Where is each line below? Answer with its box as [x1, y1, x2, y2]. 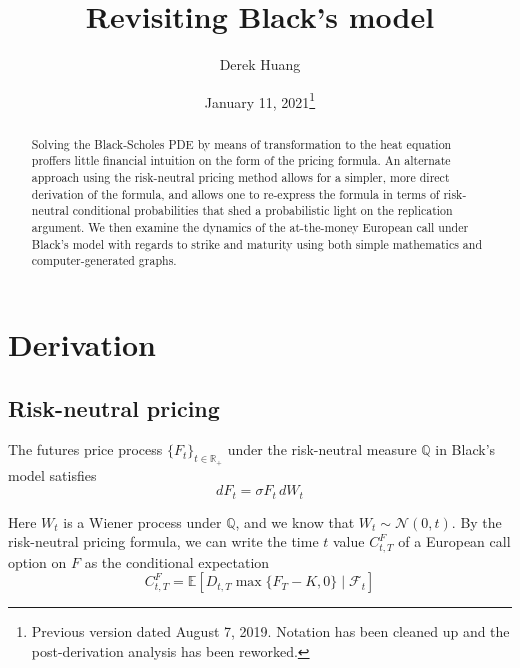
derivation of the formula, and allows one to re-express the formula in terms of [31, 185, 440, 202]
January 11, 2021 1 [204, 88, 316, 112]
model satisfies [8, 464, 97, 485]
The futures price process [8, 439, 163, 460]
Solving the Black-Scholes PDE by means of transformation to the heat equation [31, 135, 452, 152]
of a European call [398, 531, 511, 552]
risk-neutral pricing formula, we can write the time [8, 531, 319, 552]
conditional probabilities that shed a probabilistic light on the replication [72, 202, 453, 219]
